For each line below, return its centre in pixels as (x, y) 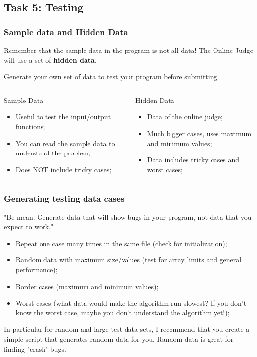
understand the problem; (53, 153)
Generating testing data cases (64, 198)
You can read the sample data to (65, 143)
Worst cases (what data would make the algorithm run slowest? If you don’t (131, 303)
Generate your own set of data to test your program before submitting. (112, 76)
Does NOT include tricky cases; (64, 169)
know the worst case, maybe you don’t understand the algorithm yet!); (123, 312)
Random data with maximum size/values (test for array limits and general (128, 260)
